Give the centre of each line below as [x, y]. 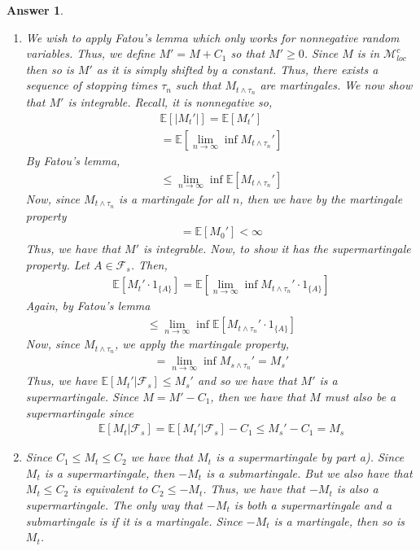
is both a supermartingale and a [313, 504]
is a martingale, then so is [339, 520]
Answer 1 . [35, 10]
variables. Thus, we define [90, 53]
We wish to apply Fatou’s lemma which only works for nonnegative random [212, 37]
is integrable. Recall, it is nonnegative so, [170, 102]
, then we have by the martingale [321, 198]
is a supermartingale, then [109, 472]
